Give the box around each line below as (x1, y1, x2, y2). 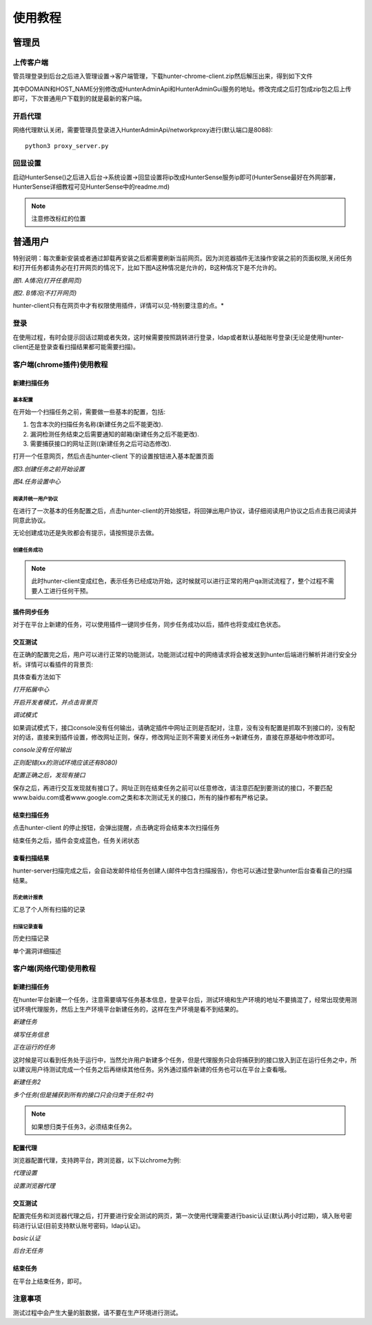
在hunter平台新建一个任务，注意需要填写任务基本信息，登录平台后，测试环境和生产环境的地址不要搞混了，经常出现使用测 (12, 995, 358, 1003)
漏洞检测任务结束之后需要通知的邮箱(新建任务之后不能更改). (30, 430, 200, 438)
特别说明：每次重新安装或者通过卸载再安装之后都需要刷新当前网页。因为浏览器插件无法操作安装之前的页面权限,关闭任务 (12, 253, 353, 262)
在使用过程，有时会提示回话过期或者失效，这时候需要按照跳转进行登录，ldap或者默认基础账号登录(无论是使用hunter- (12, 333, 344, 341)
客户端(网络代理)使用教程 (12, 964, 96, 974)
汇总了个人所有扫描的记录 (12, 905, 85, 913)
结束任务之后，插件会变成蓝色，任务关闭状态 (12, 836, 140, 844)
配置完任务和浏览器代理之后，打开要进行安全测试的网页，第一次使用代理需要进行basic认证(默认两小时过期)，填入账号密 (12, 1212, 353, 1220)
